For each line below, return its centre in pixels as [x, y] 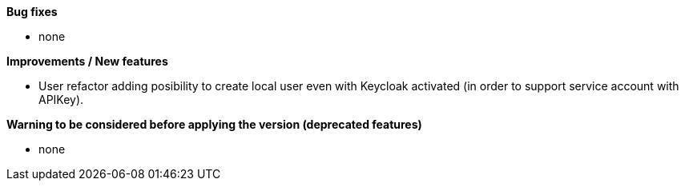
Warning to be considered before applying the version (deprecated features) [214, 124]
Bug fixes [32, 12]
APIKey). [61, 99]
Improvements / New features [87, 61]
